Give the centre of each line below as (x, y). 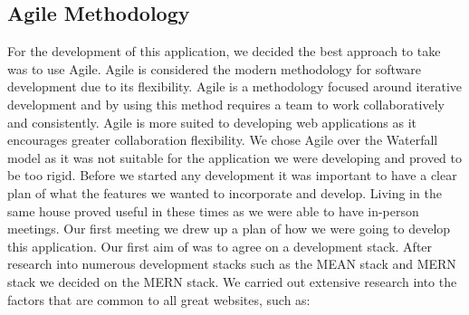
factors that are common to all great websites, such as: (159, 299)
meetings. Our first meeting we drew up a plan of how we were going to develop (229, 229)
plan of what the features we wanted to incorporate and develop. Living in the (225, 192)
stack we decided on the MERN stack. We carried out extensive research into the (232, 281)
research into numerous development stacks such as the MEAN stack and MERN (232, 264)
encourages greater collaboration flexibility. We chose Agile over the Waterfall (223, 140)
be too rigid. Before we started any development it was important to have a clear (232, 175)
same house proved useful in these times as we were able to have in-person (213, 210)
